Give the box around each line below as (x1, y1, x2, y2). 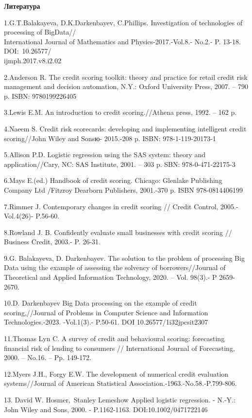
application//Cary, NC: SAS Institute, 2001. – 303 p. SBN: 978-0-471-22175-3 (4, 159, 235, 169)
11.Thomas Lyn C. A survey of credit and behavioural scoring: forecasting (4, 333, 225, 344)
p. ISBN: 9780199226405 (4, 91, 77, 101)
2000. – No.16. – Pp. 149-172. (4, 352, 92, 363)
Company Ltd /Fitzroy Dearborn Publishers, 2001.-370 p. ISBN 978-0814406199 (4, 184, 243, 195)
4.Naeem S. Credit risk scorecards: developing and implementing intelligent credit (4, 123, 247, 133)
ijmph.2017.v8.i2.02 (4, 55, 62, 65)
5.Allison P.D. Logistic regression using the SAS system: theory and (4, 149, 206, 160)
